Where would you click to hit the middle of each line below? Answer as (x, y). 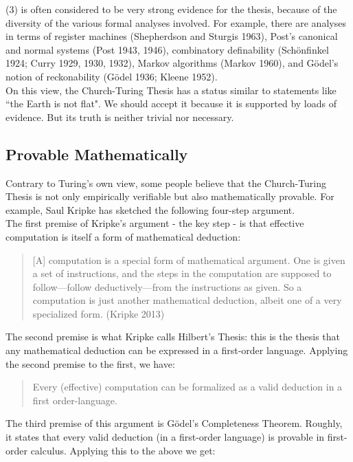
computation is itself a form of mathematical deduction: (123, 236)
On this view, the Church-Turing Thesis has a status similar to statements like (171, 90)
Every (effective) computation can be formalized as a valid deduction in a (187, 387)
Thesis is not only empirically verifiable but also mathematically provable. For (170, 196)
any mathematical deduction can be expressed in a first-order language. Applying (177, 350)
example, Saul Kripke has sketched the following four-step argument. (150, 209)
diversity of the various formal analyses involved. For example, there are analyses (176, 22)
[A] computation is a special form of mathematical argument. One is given (189, 260)
